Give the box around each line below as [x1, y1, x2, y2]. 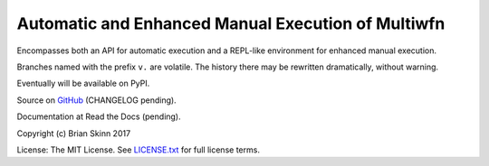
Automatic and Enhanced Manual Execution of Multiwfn [16, 14, 446, 33]
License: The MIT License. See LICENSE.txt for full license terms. [16, 144, 260, 155]
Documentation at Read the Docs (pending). [16, 111, 181, 122]
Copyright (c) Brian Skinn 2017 [16, 127, 131, 139]
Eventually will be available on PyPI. [16, 78, 150, 89]
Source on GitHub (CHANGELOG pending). [16, 95, 177, 106]
